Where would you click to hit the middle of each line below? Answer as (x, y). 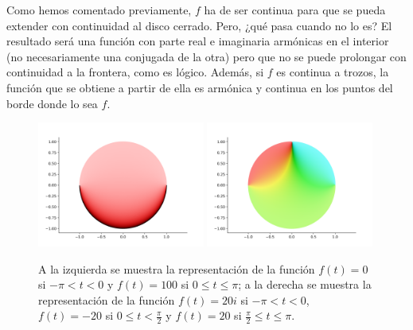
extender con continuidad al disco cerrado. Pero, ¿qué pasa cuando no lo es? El (199, 25)
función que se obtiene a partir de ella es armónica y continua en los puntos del (200, 87)
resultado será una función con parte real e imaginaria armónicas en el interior (198, 41)
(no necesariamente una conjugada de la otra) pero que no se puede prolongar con (206, 56)
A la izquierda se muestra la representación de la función (177, 268)
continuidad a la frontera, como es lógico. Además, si (135, 72)
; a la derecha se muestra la (305, 284)
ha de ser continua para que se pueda (295, 10)
